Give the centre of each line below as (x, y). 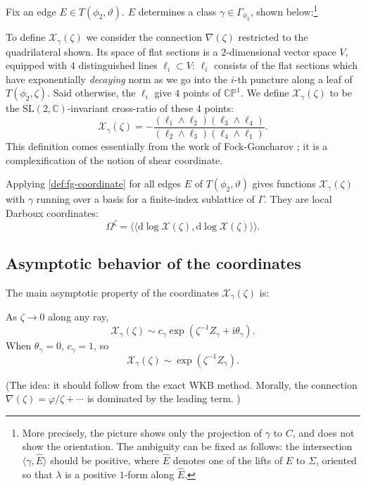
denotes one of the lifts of (228, 460)
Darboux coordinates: (52, 212)
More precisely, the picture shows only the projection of (142, 432)
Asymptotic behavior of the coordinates (153, 263)
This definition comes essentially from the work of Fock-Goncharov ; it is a (167, 145)
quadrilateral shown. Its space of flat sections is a (112, 51)
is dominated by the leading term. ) (164, 398)
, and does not (323, 432)
